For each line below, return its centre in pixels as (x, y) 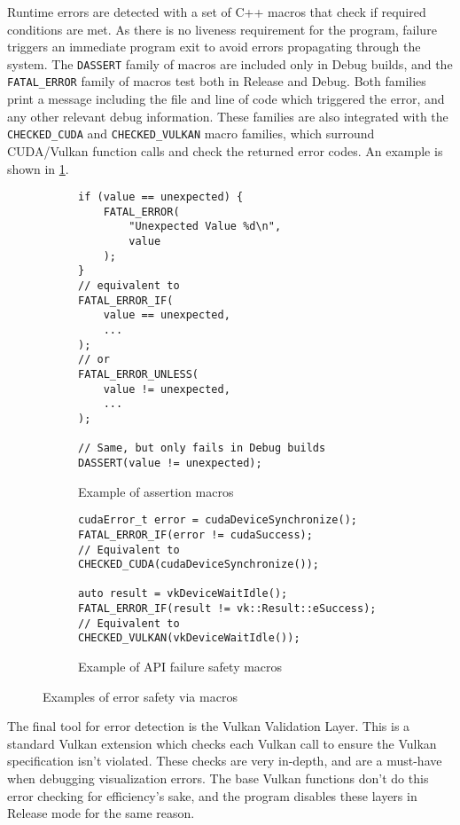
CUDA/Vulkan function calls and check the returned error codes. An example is (225, 150)
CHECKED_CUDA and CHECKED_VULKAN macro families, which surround (191, 134)
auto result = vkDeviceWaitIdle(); (183, 594)
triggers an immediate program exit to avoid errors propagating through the (214, 47)
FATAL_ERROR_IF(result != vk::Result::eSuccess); (227, 609)
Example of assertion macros (156, 491)
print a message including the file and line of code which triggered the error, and (226, 99)
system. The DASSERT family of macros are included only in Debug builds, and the (230, 63)
